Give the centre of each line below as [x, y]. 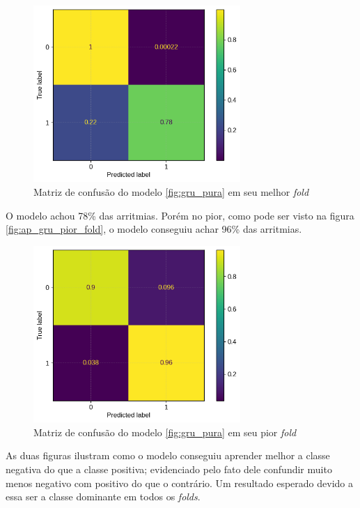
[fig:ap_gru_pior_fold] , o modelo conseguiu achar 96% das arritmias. [154, 229]
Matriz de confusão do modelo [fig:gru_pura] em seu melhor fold [171, 192]
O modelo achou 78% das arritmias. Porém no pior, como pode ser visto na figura [180, 215]
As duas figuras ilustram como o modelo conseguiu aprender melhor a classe [168, 455]
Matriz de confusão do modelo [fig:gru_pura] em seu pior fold [165, 432]
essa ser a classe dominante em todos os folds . [103, 497]
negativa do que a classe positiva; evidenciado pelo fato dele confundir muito [169, 469]
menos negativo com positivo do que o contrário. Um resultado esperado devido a [179, 483]
